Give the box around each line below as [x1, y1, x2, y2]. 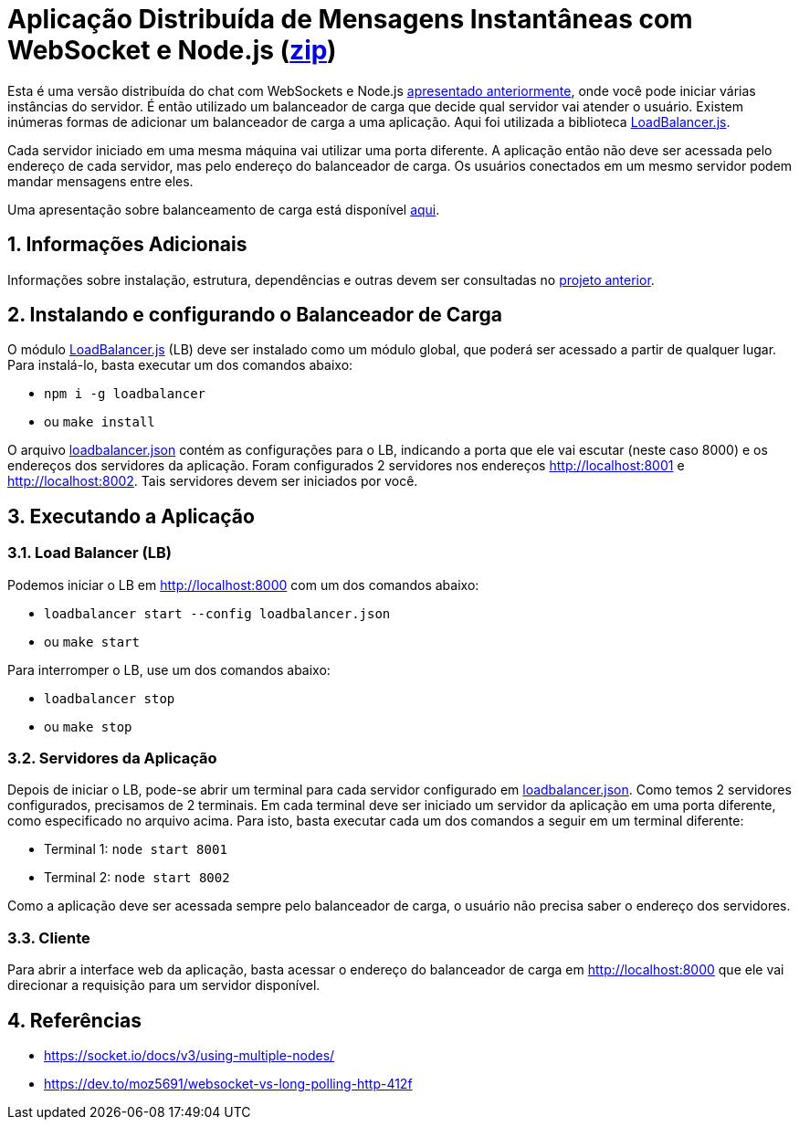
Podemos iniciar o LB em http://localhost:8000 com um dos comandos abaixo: [7, 576, 479, 593]
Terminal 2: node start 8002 [44, 869, 230, 886]
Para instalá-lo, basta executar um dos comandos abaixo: [7, 357, 353, 374]
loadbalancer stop [44, 690, 175, 706]
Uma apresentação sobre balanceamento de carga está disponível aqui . [7, 201, 440, 217]
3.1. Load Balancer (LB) [7, 543, 172, 563]
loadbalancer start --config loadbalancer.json [44, 606, 391, 621]
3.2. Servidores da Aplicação [7, 749, 217, 768]
